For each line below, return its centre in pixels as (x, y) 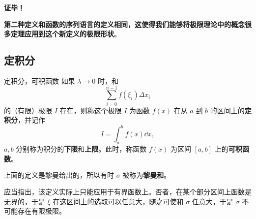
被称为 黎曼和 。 (147, 175)
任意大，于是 (213, 201)
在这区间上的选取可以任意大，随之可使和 (118, 201)
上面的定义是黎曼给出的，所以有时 (59, 175)
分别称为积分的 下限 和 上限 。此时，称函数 (81, 149)
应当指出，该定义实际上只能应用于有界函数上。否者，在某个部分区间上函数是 (128, 191)
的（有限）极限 (28, 110)
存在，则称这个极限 (91, 110)
